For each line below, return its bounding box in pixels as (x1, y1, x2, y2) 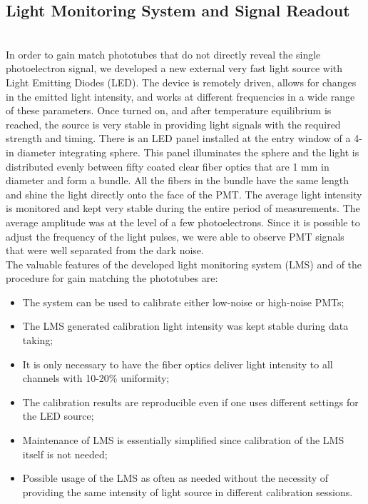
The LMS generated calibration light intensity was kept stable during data (22, 318, 349, 333)
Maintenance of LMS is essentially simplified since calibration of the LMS (22, 433, 344, 448)
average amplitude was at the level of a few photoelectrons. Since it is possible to (6, 214, 360, 229)
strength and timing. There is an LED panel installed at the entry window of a (6, 131, 351, 146)
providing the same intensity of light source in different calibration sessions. (22, 484, 353, 499)
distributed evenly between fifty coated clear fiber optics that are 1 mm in (6, 158, 329, 173)
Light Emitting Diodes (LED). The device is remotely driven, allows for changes (6, 74, 357, 89)
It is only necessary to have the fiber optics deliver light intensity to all (22, 356, 333, 371)
